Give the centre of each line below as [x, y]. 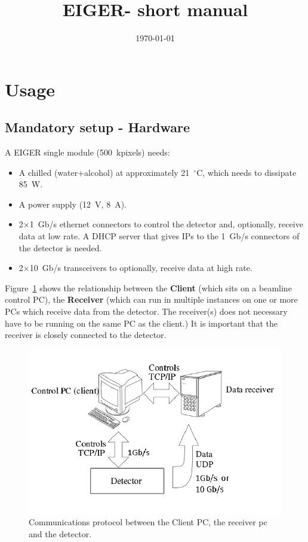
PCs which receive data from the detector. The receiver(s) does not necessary [146, 311]
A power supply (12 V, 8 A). [73, 204]
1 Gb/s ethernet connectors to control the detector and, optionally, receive [166, 224]
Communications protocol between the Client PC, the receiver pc [148, 522]
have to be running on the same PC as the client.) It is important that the [141, 323]
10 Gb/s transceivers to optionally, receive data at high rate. [141, 268]
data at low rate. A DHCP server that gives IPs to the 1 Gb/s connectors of [159, 236]
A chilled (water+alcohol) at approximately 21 [104, 172]
